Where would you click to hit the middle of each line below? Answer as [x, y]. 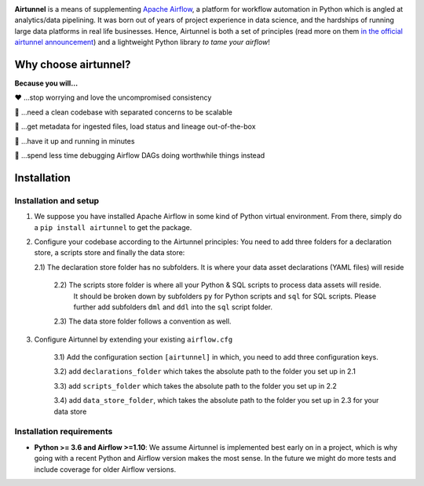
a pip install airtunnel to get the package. [113, 227]
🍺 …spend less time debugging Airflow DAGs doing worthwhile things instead [140, 155]
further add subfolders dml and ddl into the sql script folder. [173, 307]
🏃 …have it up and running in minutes [75, 141]
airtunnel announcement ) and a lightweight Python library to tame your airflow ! [143, 42]
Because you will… [46, 83]
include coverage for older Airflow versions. [105, 469]
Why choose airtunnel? [73, 64]
